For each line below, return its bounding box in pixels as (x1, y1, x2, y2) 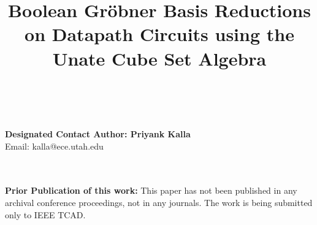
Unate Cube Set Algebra (52, 45, 267, 71)
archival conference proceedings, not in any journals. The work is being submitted (5, 196, 313, 209)
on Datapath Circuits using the (25, 21, 294, 47)
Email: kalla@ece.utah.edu (5, 139, 104, 152)
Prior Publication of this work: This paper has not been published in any (5, 184, 297, 197)
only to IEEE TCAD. (5, 208, 86, 221)
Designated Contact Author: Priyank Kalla (5, 128, 191, 140)
